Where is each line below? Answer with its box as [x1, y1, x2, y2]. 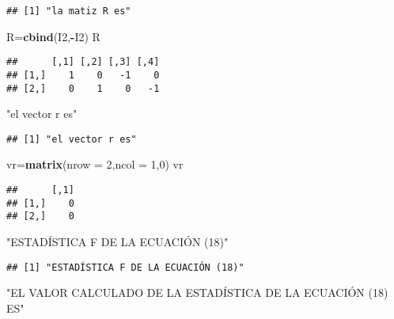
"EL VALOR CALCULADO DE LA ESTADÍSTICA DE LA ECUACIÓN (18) [6, 284, 388, 301]
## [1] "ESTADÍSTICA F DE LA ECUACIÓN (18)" [6, 261, 244, 273]
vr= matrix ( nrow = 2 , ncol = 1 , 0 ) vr [6, 156, 184, 173]
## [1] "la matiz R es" [6, 6, 131, 17]
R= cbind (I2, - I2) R [6, 28, 100, 44]
